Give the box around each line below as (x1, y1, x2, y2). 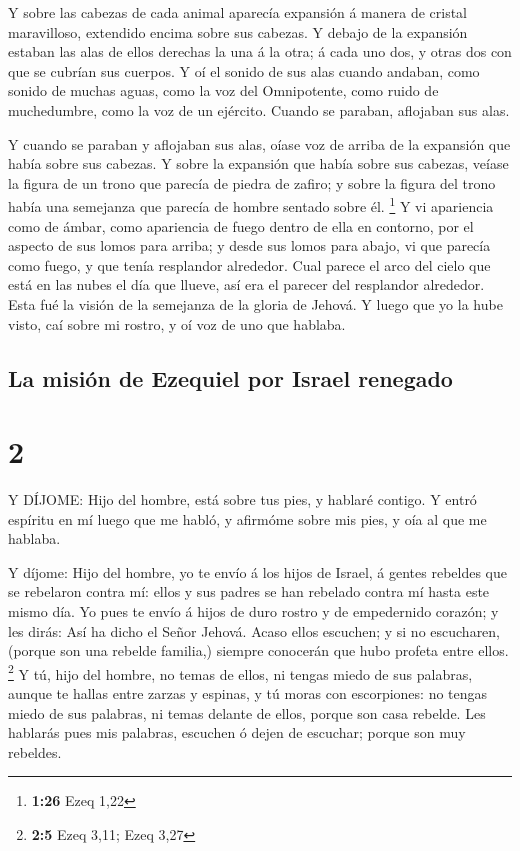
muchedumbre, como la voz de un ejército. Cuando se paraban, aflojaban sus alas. (8, 99, 510, 120)
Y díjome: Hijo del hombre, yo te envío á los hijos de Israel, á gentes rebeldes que (8, 561, 507, 582)
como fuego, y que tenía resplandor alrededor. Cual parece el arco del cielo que (8, 254, 491, 275)
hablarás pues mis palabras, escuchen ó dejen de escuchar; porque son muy (8, 722, 466, 743)
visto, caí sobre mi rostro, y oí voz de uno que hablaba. (8, 313, 346, 334)
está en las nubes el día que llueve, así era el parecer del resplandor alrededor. (8, 274, 485, 295)
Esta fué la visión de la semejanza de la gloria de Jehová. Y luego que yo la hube (8, 293, 503, 314)
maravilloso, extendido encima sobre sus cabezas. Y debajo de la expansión (8, 21, 468, 42)
